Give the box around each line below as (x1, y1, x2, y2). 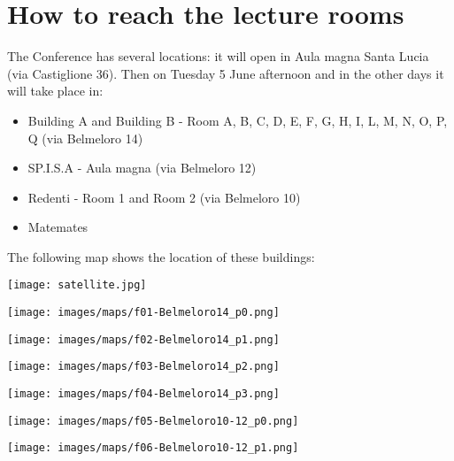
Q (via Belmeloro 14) (27, 128, 143, 147)
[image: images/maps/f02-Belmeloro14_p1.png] (7, 333, 280, 346)
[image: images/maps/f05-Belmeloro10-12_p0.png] (7, 414, 299, 427)
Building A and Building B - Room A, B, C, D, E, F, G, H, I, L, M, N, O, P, (27, 111, 448, 129)
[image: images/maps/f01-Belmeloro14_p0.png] (7, 306, 280, 319)
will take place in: (7, 81, 104, 100)
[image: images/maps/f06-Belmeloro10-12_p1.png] (7, 442, 299, 455)
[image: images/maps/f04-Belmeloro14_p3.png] (7, 388, 280, 401)
